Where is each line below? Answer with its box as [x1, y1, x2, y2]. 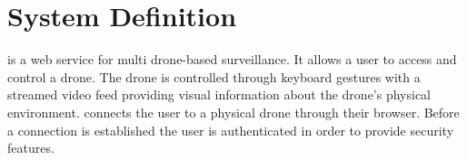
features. [7, 138, 55, 157]
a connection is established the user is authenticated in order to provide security [7, 120, 454, 139]
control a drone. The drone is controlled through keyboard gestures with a [7, 67, 421, 86]
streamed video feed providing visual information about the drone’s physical [7, 85, 432, 104]
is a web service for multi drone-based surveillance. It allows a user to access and [7, 50, 457, 69]
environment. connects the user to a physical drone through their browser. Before [7, 102, 460, 121]
